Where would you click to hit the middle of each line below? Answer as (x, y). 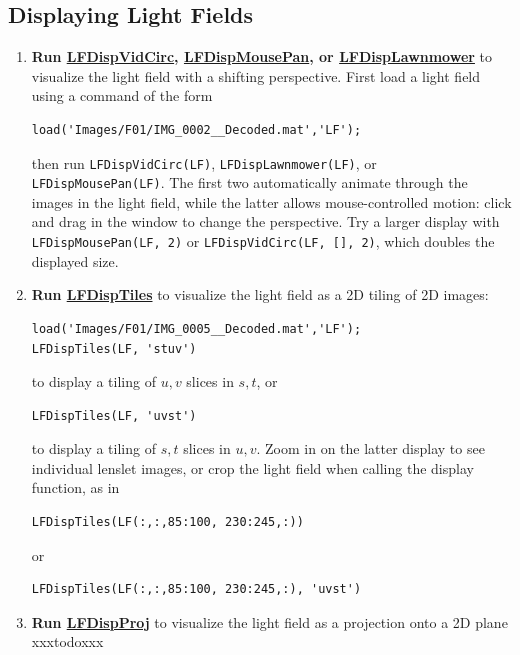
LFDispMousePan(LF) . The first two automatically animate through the (249, 182)
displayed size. (75, 260)
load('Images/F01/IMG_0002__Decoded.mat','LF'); (196, 129)
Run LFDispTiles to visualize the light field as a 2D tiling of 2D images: (260, 294)
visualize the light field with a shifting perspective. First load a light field (256, 75)
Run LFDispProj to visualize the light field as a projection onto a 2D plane (269, 621)
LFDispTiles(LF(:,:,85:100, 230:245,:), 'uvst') (196, 589)
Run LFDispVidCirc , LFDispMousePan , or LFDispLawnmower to (262, 56)
